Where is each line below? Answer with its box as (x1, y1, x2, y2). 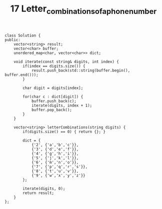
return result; (22, 190, 54, 195)
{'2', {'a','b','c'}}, (31, 142, 79, 147)
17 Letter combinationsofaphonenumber (10, 3, 157, 16)
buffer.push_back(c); (31, 98, 77, 103)
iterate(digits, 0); (22, 186, 65, 191)
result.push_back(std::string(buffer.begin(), (31, 68, 130, 73)
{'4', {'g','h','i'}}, (31, 151, 79, 156)
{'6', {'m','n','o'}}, (31, 159, 79, 165)
